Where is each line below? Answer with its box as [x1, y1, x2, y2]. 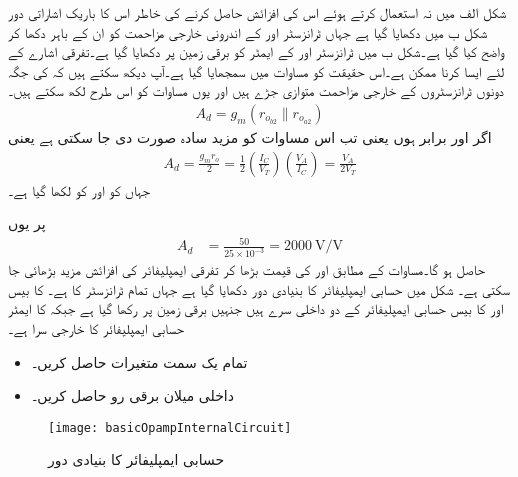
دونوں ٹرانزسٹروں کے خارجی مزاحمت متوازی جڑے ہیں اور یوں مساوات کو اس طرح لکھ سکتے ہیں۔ [8, 80, 504, 101]
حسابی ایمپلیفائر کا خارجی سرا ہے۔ [8, 318, 184, 339]
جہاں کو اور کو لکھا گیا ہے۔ [8, 179, 151, 200]
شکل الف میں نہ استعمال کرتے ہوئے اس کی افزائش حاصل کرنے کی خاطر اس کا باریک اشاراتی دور [8, 2, 507, 22]
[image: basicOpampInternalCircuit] [48, 420, 292, 435]
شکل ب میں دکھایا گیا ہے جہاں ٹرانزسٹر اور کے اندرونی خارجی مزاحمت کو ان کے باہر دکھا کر [8, 21, 488, 42]
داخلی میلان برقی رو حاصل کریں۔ [31, 385, 234, 406]
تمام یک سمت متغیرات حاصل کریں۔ [31, 351, 248, 372]
